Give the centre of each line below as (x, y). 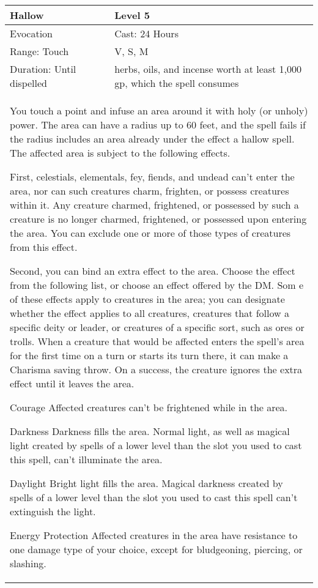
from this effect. (44, 247)
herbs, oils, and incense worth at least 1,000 (208, 69)
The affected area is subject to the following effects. (120, 153)
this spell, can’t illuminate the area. (86, 459)
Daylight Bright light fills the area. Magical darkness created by (146, 483)
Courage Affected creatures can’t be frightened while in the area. (149, 407)
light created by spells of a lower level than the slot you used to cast (156, 445)
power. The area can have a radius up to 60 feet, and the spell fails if (158, 125)
